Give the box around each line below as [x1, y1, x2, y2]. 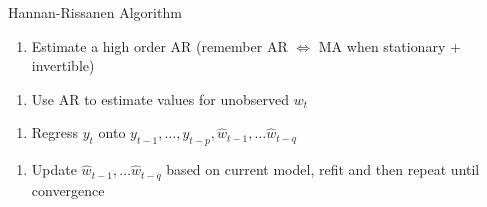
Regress [31, 122, 79, 143]
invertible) [31, 55, 95, 76]
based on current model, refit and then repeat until [166, 159, 480, 180]
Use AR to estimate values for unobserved [31, 88, 290, 109]
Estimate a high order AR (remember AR [31, 35, 288, 56]
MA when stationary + [318, 35, 461, 56]
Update [31, 159, 77, 180]
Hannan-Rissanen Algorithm [8, 2, 182, 22]
